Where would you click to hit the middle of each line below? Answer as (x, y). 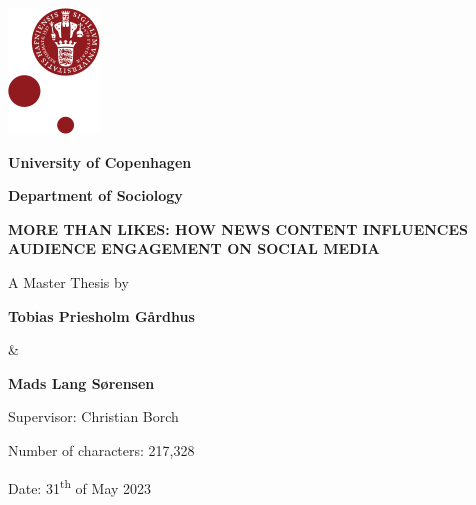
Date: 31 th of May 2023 (80, 486)
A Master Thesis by (68, 281)
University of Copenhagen (100, 161)
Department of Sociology (95, 195)
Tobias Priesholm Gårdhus (101, 315)
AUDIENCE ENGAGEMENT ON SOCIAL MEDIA (194, 248)
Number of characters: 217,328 (101, 449)
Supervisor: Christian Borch (93, 416)
